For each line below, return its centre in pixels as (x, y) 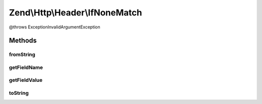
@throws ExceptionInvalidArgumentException (55, 27)
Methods (23, 41)
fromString (22, 54)
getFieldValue (26, 80)
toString (19, 93)
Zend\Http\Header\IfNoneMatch (76, 13)
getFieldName (26, 67)
